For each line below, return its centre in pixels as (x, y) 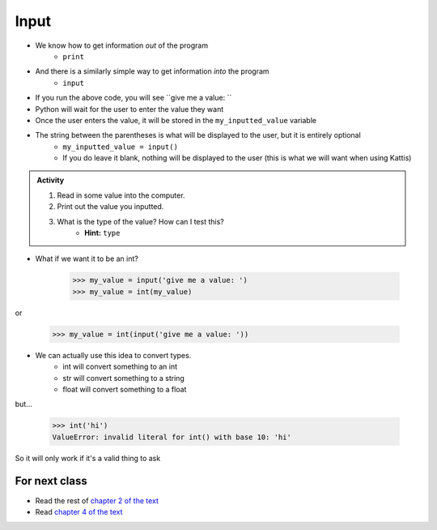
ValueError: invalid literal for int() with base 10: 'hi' (172, 437)
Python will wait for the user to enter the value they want (129, 109)
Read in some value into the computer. (121, 195)
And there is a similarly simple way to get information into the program (153, 71)
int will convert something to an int (120, 367)
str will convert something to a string (124, 378)
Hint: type (102, 233)
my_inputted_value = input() (120, 147)
